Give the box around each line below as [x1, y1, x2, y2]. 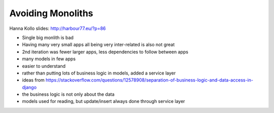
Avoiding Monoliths [9, 8, 93, 19]
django [22, 84, 37, 90]
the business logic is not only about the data [22, 91, 115, 97]
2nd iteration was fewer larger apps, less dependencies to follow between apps [22, 49, 189, 55]
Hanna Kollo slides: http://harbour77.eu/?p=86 [9, 25, 106, 31]
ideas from [22, 77, 45, 83]
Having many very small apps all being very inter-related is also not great [22, 42, 175, 48]
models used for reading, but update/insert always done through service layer [22, 98, 185, 104]
